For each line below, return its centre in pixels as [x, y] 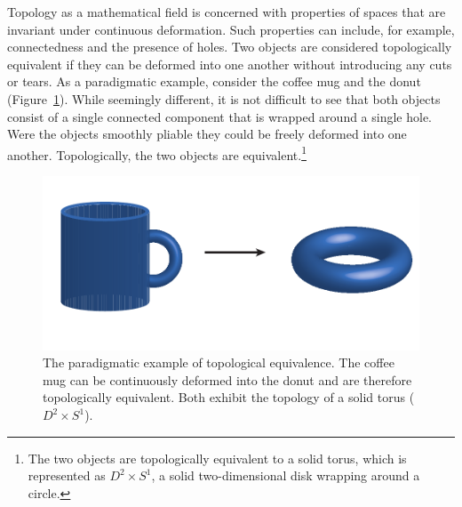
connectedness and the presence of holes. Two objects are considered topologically [230, 47]
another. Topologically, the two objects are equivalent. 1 [157, 153]
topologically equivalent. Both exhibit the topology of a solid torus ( [229, 397]
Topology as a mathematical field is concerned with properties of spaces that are [227, 12]
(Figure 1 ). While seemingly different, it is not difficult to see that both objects [224, 98]
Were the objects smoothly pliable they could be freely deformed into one [207, 134]
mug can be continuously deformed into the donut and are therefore [227, 379]
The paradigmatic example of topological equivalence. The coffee [219, 362]
